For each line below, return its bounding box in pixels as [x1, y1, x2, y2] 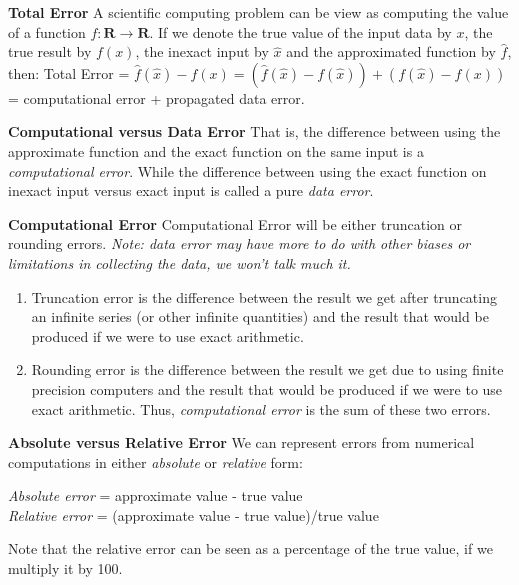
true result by [8, 41, 92, 62]
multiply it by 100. [8, 558, 123, 579]
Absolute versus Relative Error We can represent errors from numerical [8, 432, 475, 453]
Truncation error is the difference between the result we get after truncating [31, 286, 497, 307]
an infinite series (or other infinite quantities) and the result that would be [31, 306, 489, 327]
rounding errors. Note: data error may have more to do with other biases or [8, 233, 471, 254]
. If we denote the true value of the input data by [149, 21, 452, 42]
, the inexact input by [135, 41, 269, 62]
